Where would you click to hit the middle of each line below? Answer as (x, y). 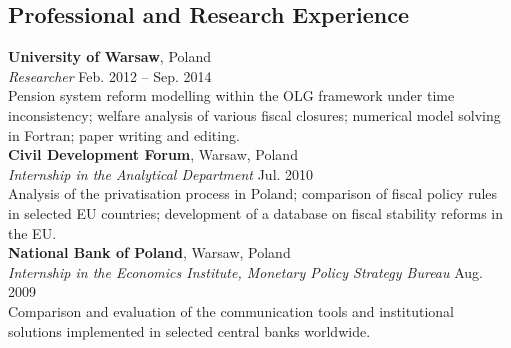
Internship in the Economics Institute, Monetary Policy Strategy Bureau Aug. (245, 271)
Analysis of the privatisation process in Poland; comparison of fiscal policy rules (253, 193)
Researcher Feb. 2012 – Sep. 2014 (110, 75)
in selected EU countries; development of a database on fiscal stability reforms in (256, 212)
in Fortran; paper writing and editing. (124, 134)
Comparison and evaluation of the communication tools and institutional (231, 310)
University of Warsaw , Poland (109, 56)
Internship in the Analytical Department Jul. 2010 (161, 173)
